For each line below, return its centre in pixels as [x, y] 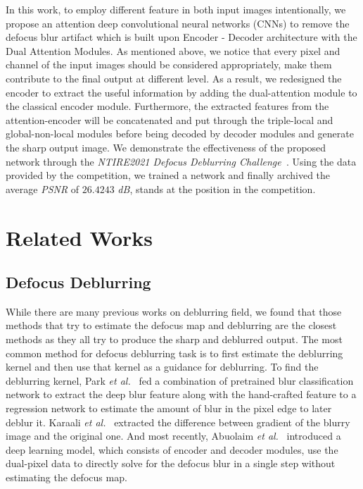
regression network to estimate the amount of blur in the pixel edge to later [169, 408]
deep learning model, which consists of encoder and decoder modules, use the [172, 449]
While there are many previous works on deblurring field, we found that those [174, 311]
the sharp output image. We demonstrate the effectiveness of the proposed [166, 147]
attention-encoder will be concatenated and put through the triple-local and [170, 119]
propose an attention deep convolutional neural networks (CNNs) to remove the [178, 23]
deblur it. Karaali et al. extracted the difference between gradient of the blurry [178, 422]
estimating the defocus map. [66, 477]
